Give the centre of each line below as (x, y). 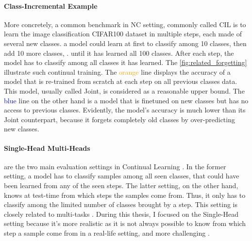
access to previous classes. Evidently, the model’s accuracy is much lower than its (125, 110)
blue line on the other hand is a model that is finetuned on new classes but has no (126, 100)
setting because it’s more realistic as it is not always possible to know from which (125, 223)
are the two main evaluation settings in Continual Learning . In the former (115, 166)
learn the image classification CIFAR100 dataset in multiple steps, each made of (123, 34)
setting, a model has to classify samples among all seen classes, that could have (122, 176)
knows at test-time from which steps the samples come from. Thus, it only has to (125, 195)
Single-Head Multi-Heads (47, 148)
